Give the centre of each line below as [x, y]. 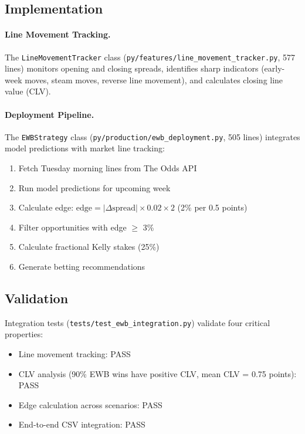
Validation [37, 298]
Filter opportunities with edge [72, 227]
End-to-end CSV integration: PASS [82, 424]
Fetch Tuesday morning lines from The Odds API [108, 168]
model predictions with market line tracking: [85, 148]
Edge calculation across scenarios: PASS [90, 404]
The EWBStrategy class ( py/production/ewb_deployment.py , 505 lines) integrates [152, 136]
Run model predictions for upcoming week [94, 187]
